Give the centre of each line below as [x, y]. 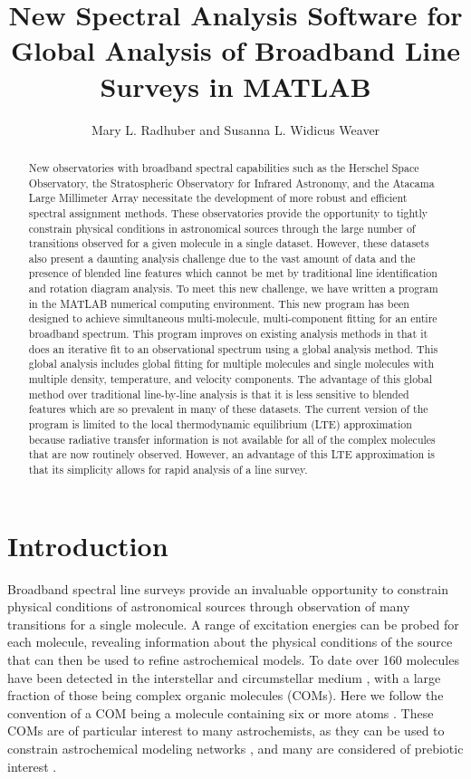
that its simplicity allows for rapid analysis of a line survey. [168, 470]
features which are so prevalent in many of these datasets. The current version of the [228, 409]
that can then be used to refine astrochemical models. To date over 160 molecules [233, 659]
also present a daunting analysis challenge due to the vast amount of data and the [222, 258]
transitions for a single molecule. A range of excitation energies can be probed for [233, 624]
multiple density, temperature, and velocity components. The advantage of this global [230, 379]
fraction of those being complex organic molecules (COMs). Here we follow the [226, 695]
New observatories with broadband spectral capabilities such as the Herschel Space [224, 167]
